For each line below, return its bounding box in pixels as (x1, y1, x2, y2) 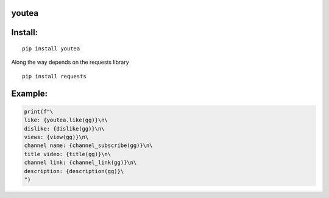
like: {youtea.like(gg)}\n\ (24, 117, 108, 124)
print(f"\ (24, 108, 54, 115)
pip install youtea (22, 46, 80, 52)
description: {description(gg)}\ (24, 168, 124, 174)
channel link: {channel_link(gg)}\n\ (24, 159, 137, 166)
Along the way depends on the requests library (11, 58, 129, 66)
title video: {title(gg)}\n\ (24, 151, 111, 157)
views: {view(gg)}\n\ (24, 134, 89, 140)
